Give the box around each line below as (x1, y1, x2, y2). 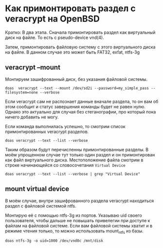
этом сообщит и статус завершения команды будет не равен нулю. (5, 103, 146, 110)
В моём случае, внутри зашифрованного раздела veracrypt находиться (5, 198, 154, 204)
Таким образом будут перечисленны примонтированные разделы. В (5, 147, 149, 153)
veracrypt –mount (5, 63, 61, 72)
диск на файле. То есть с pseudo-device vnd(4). (5, 35, 105, 40)
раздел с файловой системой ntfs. (5, 203, 76, 209)
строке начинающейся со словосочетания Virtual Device (5, 162, 126, 168)
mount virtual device (5, 185, 70, 193)
